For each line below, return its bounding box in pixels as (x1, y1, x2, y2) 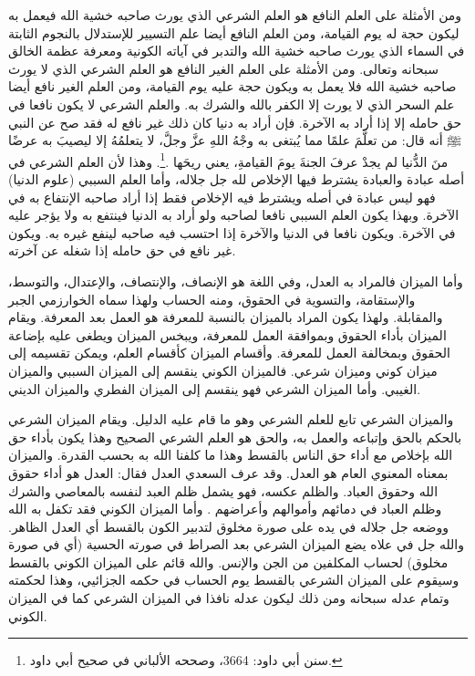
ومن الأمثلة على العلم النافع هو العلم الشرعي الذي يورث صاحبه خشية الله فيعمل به (8, 5, 462, 24)
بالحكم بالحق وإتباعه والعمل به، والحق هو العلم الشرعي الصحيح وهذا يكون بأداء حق (8, 427, 462, 446)
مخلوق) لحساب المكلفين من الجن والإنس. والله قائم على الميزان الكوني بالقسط (8, 552, 449, 571)
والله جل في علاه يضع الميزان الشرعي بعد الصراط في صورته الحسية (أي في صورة (8, 535, 465, 554)
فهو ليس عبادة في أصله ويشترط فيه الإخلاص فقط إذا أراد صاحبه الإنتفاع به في (8, 187, 436, 206)
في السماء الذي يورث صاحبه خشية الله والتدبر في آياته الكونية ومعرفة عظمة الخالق (8, 41, 465, 60)
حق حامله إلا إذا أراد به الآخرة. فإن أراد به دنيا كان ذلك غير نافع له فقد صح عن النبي (8, 112, 462, 131)
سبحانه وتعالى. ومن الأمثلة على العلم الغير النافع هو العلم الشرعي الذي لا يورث (8, 58, 439, 78)
